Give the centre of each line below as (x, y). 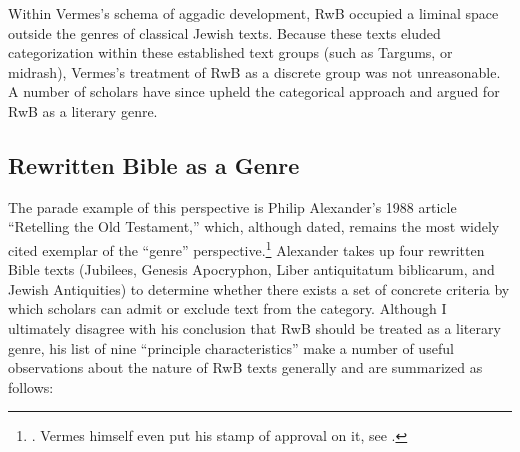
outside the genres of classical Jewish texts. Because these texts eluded (224, 32)
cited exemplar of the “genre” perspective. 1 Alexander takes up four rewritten (246, 248)
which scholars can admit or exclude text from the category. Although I (227, 308)
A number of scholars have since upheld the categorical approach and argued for (254, 91)
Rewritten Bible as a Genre (154, 164)
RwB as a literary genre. (83, 110)
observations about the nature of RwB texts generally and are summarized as (245, 367)
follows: (31, 386)
